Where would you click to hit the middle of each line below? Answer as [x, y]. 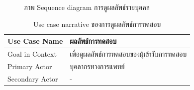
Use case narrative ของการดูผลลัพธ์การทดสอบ [97, 24]
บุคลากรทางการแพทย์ [97, 66]
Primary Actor [30, 66]
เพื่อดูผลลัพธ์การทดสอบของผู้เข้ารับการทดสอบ [128, 54]
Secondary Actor [33, 78]
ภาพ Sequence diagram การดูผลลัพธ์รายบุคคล [87, 7]
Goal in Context [32, 54]
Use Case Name [35, 41]
